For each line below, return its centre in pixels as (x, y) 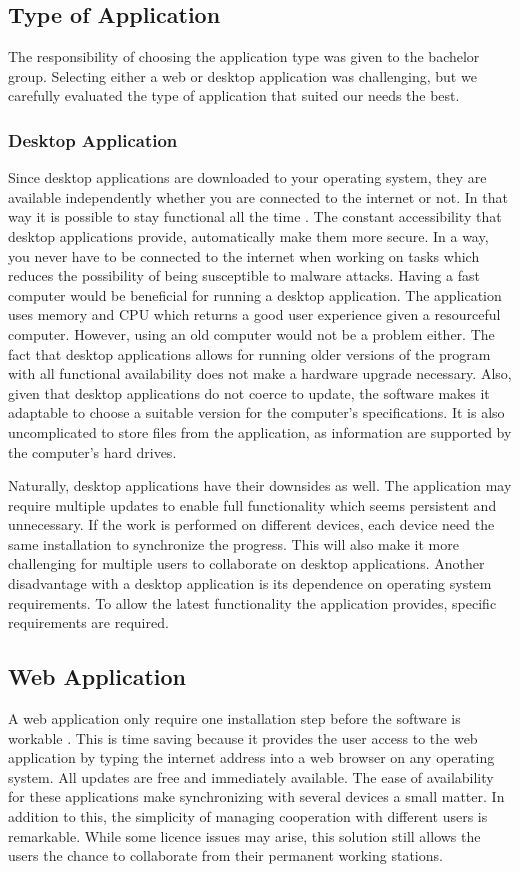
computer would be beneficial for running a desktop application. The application (255, 294)
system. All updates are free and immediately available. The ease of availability (251, 776)
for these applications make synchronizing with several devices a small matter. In (256, 796)
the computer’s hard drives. (92, 451)
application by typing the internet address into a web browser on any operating (251, 757)
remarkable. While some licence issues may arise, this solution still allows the (244, 835)
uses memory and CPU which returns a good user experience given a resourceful (254, 314)
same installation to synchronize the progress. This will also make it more (233, 543)
